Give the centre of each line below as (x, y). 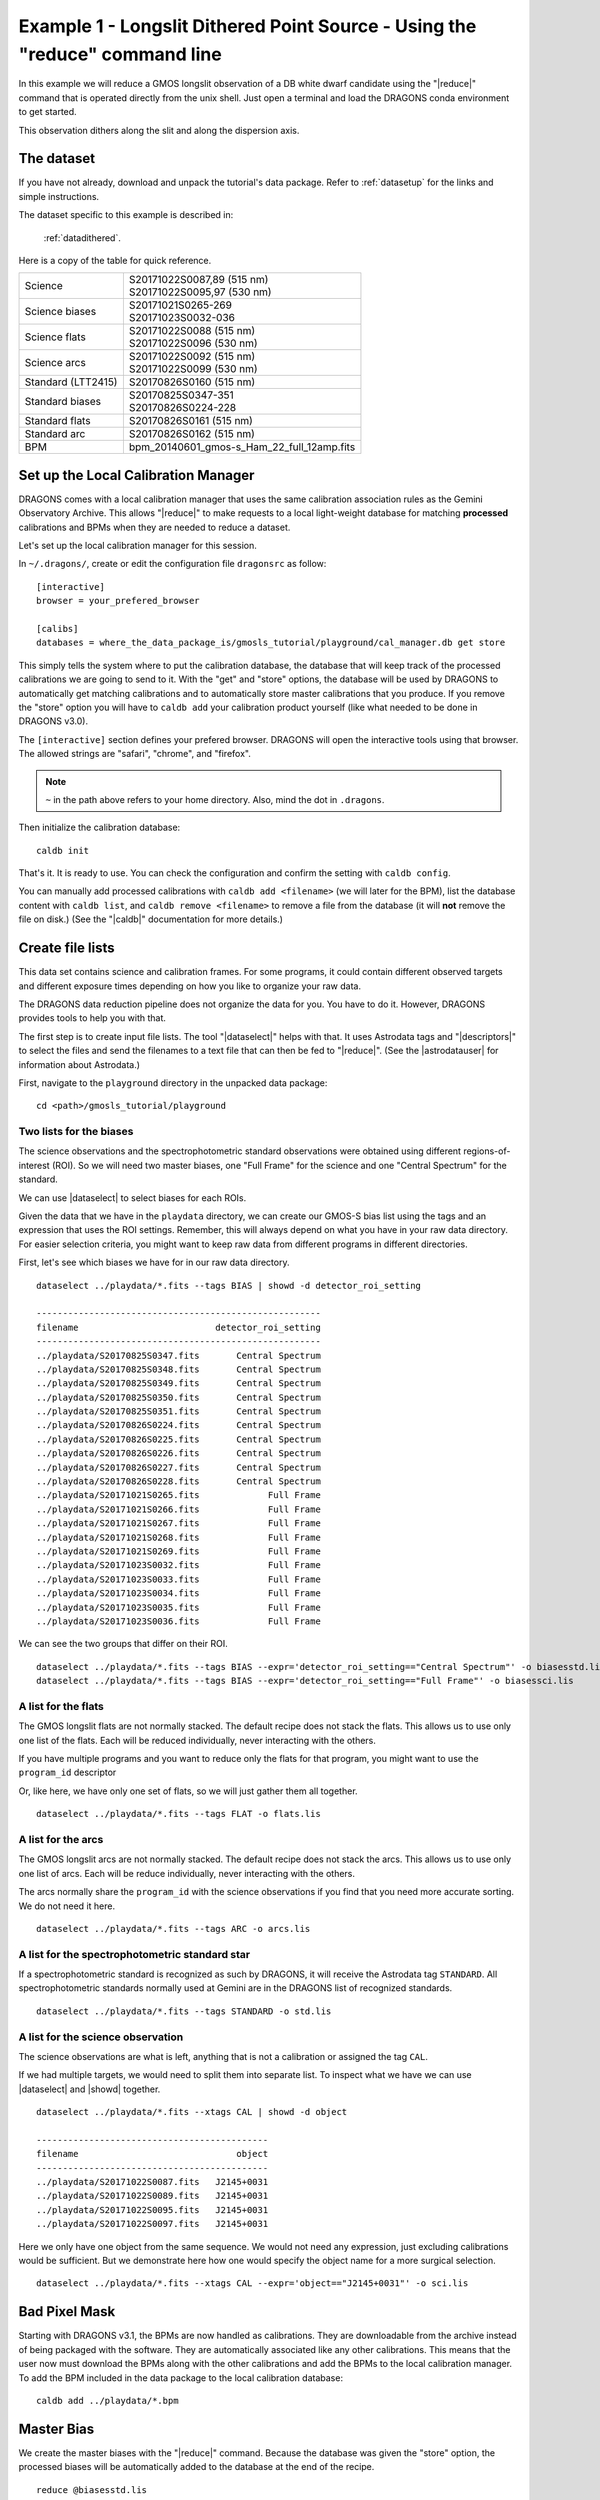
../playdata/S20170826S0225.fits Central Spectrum (179, 1439)
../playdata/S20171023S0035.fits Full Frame (179, 1607)
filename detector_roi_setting (179, 1327)
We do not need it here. (66, 1906)
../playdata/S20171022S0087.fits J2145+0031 (152, 2182)
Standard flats (57, 421)
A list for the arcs (61, 1839)
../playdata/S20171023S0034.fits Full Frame (179, 1593)
